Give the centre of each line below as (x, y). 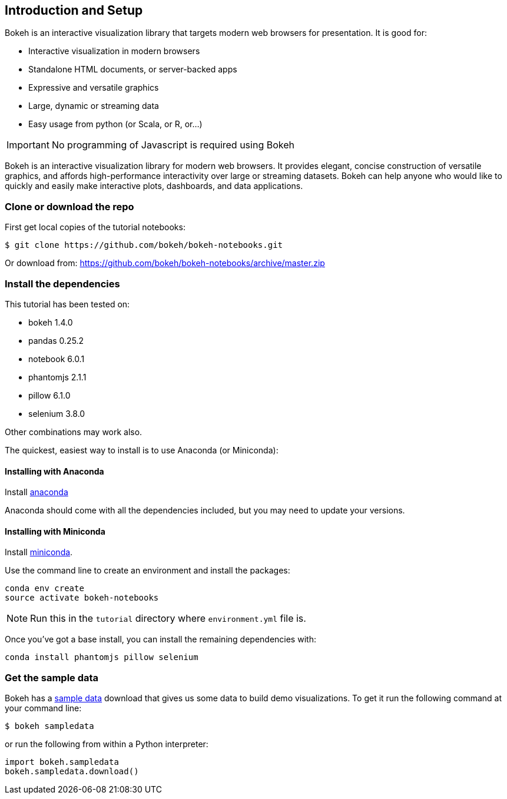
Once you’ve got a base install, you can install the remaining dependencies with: (160, 639)
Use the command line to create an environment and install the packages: (148, 571)
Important (28, 145)
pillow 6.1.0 (49, 395)
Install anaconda (37, 492)
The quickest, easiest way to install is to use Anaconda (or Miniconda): (142, 450)
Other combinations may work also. (74, 432)
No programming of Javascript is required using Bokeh (173, 145)
